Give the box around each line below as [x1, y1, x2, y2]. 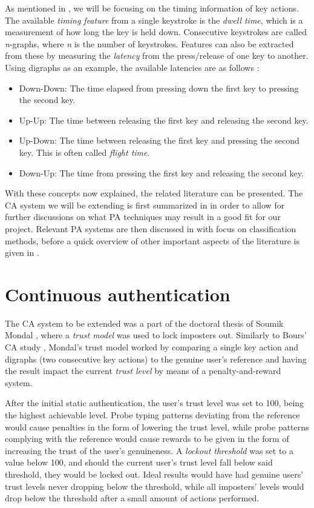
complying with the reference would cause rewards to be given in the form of [5, 432, 289, 445]
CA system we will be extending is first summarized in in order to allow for [5, 198, 285, 211]
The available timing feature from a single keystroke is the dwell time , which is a [5, 13, 303, 26]
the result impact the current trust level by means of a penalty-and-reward [5, 364, 281, 377]
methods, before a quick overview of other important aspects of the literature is [5, 234, 300, 247]
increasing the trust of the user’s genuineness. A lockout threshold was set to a [5, 444, 294, 456]
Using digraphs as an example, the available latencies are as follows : [5, 61, 260, 73]
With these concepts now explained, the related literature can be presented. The [5, 187, 303, 199]
